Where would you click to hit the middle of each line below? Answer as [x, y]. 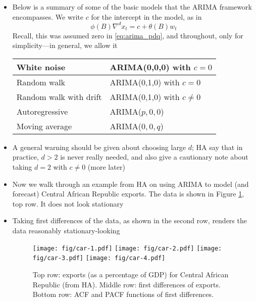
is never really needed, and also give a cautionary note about [154, 157]
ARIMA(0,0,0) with [150, 67]
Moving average [44, 126]
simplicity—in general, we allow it [65, 45]
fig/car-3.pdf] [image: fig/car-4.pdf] [99, 258]
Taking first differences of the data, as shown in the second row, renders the [130, 220]
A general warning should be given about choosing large [99, 147]
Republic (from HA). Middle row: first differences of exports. [126, 284]
